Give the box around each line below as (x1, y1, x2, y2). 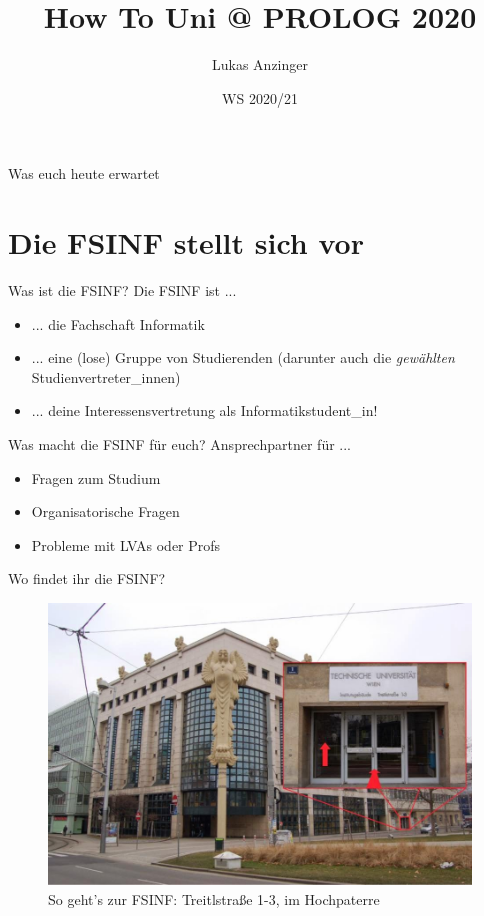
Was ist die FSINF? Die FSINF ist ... (8, 280, 237, 301)
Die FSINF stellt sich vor (8, 222, 364, 263)
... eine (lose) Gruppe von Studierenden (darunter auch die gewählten (31, 347, 455, 368)
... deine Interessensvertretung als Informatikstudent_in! (31, 400, 378, 421)
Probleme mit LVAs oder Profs (31, 534, 221, 555)
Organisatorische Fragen (31, 501, 180, 522)
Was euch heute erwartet (8, 163, 160, 184)
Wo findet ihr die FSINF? (8, 568, 166, 589)
